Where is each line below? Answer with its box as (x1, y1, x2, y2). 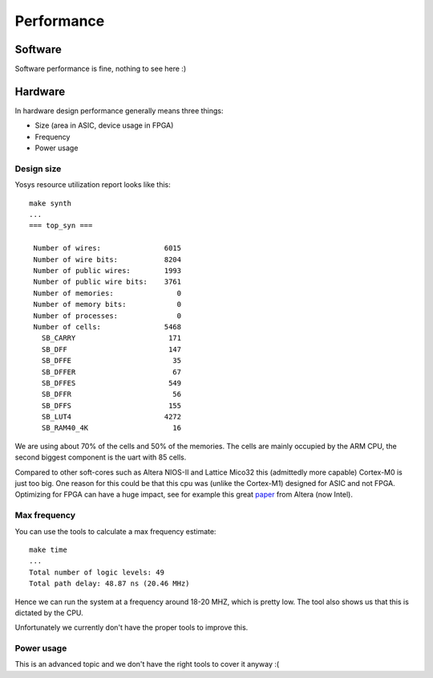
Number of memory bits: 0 (33, 300, 182, 309)
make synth (29, 198, 72, 208)
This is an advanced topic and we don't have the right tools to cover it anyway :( (14, 660, 280, 669)
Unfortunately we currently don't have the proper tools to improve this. (14, 623, 249, 632)
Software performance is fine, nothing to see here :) (14, 64, 187, 74)
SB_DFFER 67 (41, 367, 182, 377)
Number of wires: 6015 (33, 243, 182, 253)
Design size (14, 163, 62, 174)
